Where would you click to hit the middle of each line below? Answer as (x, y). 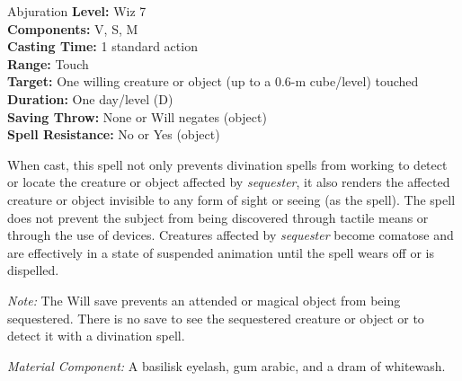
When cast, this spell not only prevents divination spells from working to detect (227, 164)
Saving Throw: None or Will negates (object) (137, 116)
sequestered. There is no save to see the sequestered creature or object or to (216, 318)
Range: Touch (48, 63)
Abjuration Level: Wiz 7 (77, 11)
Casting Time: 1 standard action (102, 46)
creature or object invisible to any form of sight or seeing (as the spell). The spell (231, 199)
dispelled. (33, 270)
